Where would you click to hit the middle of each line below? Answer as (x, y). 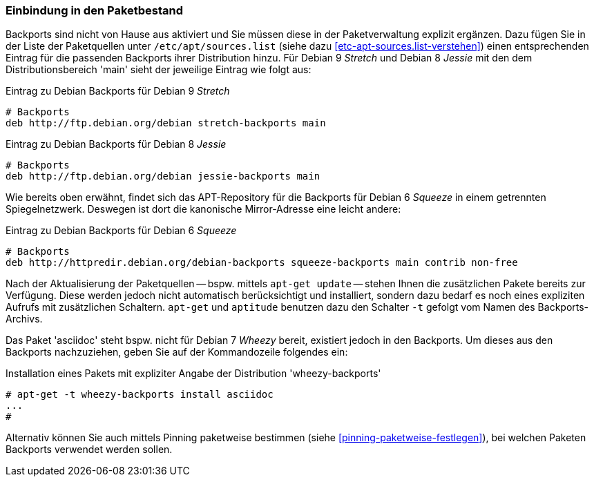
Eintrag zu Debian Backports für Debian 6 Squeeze (121, 231)
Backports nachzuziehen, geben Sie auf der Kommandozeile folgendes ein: (177, 352)
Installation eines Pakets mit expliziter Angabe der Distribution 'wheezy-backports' (193, 374)
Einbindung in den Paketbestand (95, 10)
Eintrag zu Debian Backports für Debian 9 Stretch (118, 91)
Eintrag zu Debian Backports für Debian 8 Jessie (116, 144)
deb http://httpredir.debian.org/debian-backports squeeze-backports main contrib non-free (262, 263)
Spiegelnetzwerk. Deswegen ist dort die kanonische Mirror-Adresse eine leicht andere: (203, 209)
